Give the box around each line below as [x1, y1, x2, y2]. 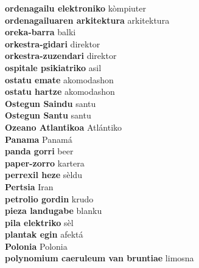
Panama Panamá [5, 132, 72, 145]
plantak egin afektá [5, 228, 83, 241]
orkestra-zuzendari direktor [5, 49, 117, 62]
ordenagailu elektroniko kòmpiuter [5, 2, 147, 14]
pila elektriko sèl [5, 216, 74, 228]
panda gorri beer [5, 145, 74, 157]
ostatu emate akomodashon [5, 73, 114, 86]
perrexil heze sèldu [5, 168, 82, 181]
